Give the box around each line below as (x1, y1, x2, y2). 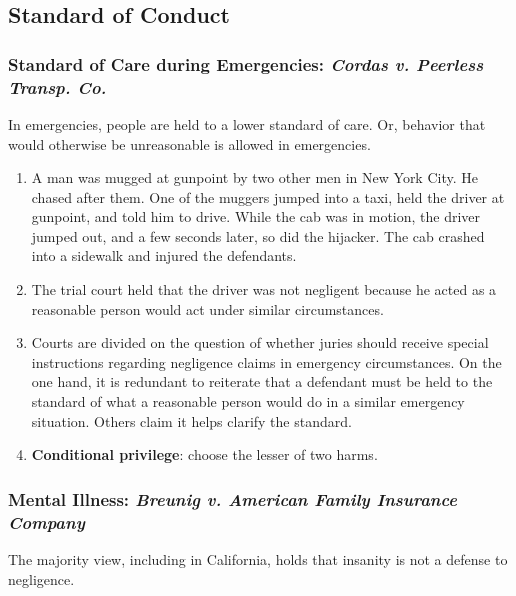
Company (8, 509, 85, 534)
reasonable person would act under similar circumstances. (31, 298, 384, 319)
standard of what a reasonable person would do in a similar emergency (31, 391, 465, 412)
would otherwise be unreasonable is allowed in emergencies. (8, 133, 371, 154)
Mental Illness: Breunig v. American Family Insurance (8, 486, 457, 511)
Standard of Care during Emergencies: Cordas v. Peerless (8, 51, 484, 76)
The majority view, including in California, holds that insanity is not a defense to (8, 548, 508, 569)
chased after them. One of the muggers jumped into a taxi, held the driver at (31, 186, 505, 207)
